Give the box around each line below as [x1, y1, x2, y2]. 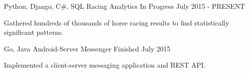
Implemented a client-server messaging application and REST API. [4, 60, 206, 70]
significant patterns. [4, 27, 64, 37]
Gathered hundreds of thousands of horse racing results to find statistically [4, 17, 229, 27]
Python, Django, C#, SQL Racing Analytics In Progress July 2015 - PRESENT [4, 1, 245, 11]
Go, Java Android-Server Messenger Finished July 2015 [4, 43, 171, 53]
